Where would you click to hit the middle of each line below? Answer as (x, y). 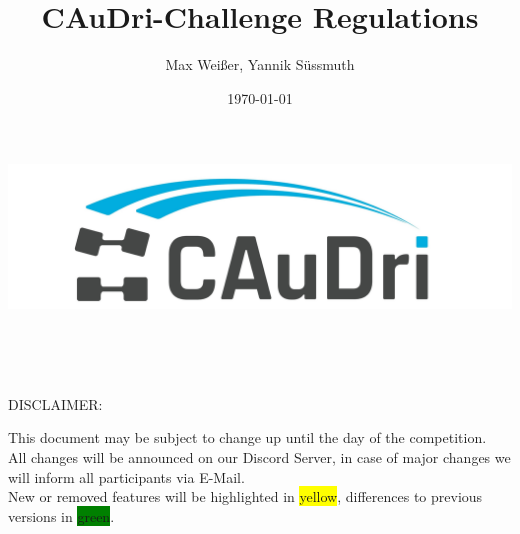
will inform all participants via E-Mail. (126, 476)
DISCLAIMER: (55, 403)
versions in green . (61, 515)
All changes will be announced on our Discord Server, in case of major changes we (259, 456)
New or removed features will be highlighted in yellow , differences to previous (245, 496)
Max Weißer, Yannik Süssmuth (260, 64)
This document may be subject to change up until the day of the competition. (247, 437)
